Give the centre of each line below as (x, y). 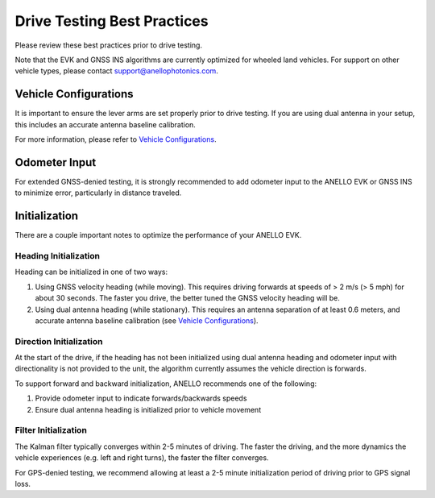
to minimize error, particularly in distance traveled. (98, 193)
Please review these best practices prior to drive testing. (109, 45)
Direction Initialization (59, 341)
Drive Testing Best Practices (112, 21)
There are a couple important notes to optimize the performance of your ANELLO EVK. (158, 235)
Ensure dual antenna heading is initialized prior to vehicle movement (148, 409)
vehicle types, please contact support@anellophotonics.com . (117, 71)
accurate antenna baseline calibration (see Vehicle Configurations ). (147, 320)
